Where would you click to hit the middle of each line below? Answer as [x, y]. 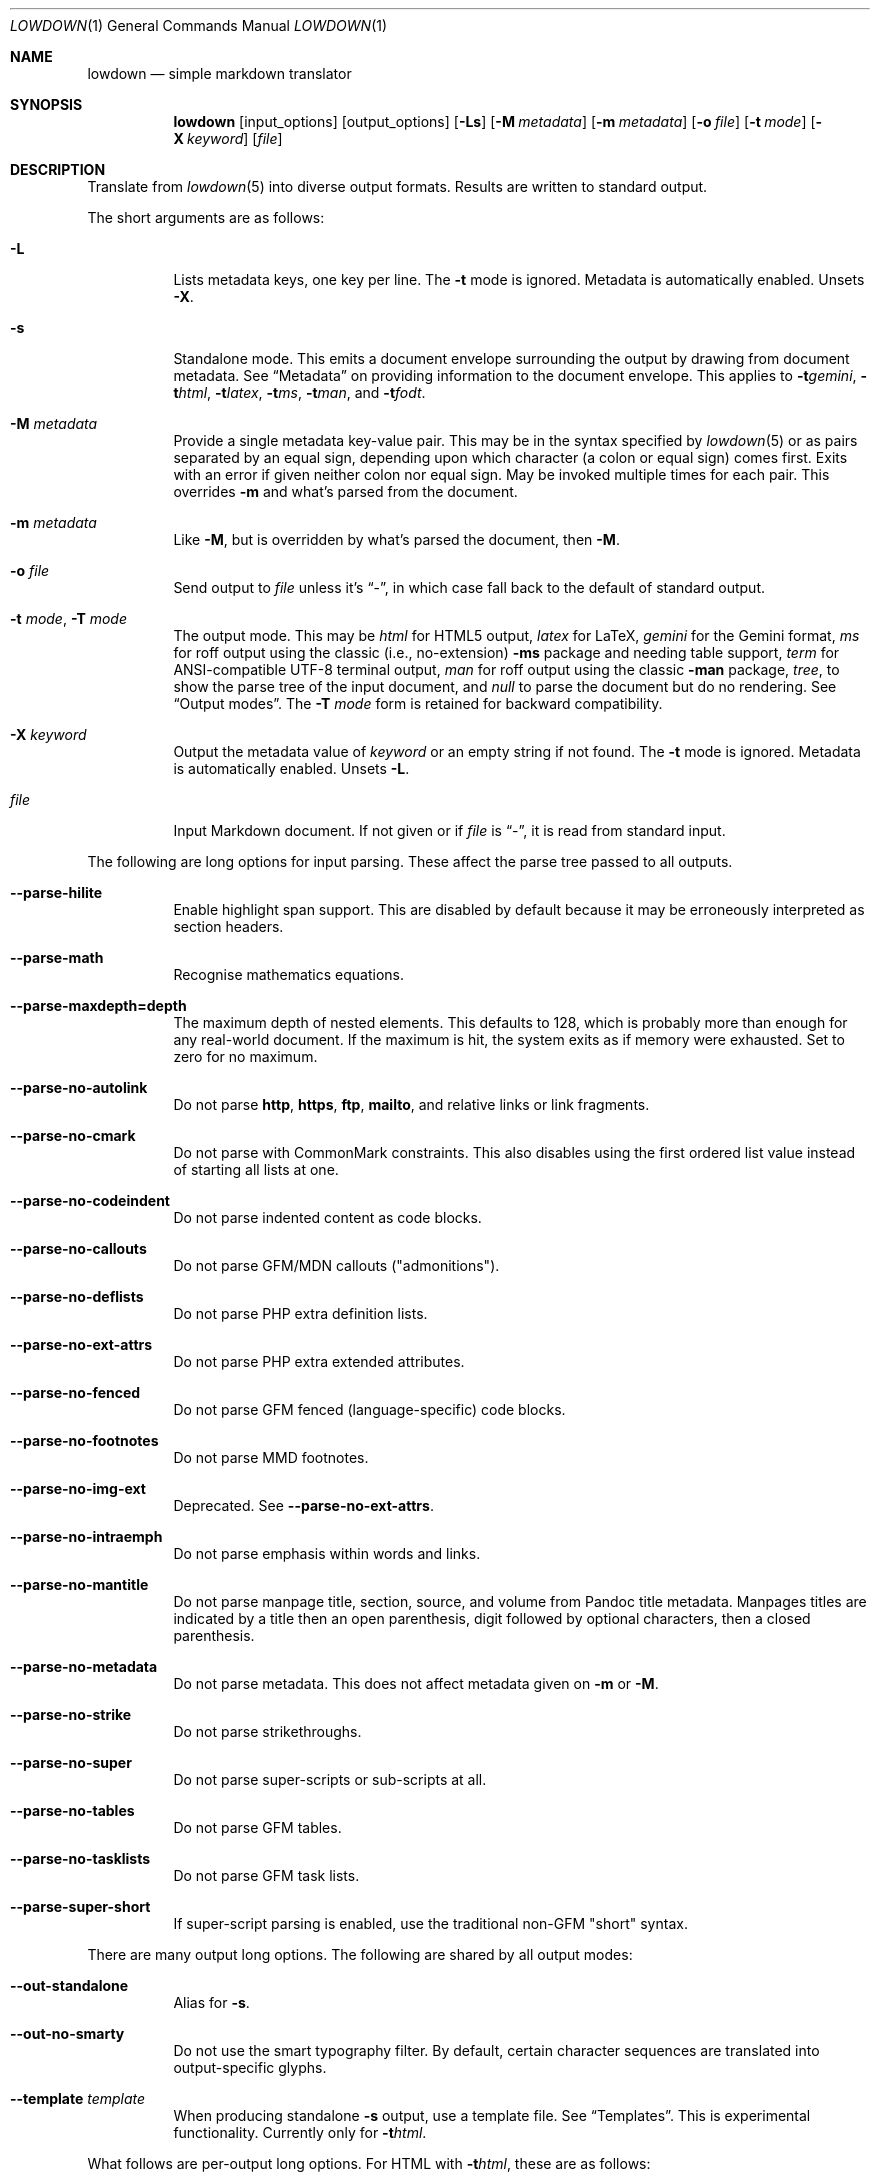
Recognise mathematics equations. [288, 974]
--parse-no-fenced [75, 1392]
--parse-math [57, 957]
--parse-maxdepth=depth [98, 1005]
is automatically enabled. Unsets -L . [291, 768]
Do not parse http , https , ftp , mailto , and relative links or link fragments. [411, 1104]
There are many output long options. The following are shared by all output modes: [360, 1954]
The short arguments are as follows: [206, 217]
